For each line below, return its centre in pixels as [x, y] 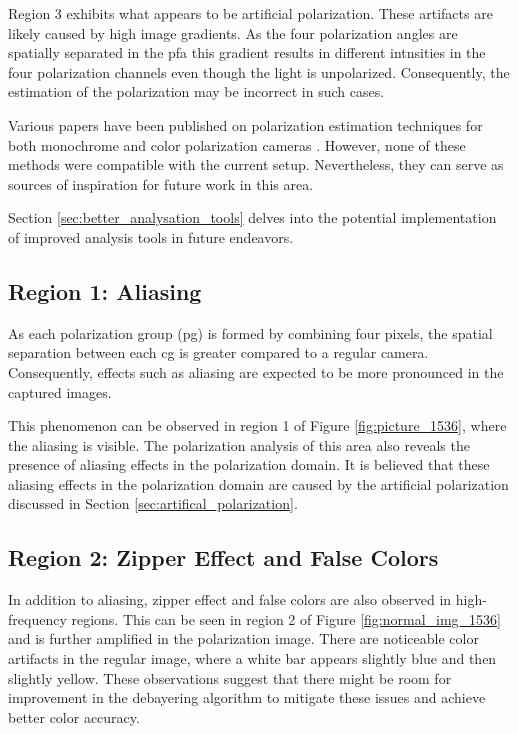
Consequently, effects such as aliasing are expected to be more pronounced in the [256, 371]
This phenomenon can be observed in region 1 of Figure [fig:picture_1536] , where [257, 425]
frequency [37, 618]
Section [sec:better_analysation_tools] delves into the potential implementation [252, 217]
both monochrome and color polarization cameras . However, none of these [237, 144]
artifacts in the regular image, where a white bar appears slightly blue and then [252, 658]
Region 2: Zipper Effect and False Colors [223, 557]
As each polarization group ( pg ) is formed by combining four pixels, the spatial [250, 332]
